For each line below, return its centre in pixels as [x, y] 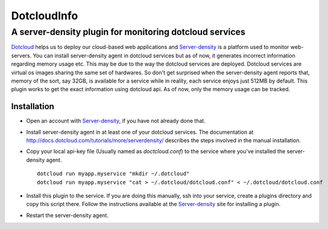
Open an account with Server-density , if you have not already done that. [116, 121]
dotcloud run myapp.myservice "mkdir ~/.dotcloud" [113, 174]
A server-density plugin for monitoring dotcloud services [128, 32]
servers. [21, 55]
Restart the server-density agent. [67, 215]
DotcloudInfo [45, 16]
